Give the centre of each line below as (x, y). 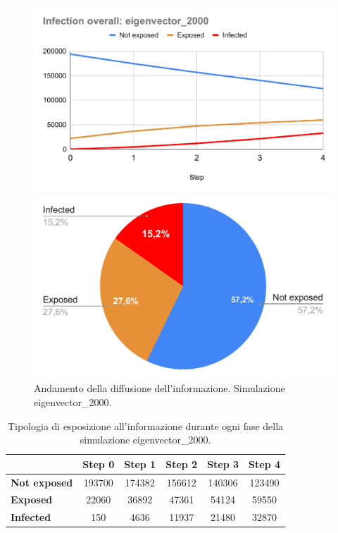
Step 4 (265, 464)
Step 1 (140, 464)
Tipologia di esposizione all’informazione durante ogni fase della (145, 425)
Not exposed (42, 482)
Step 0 (99, 464)
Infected (31, 517)
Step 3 (223, 464)
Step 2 (182, 464)
